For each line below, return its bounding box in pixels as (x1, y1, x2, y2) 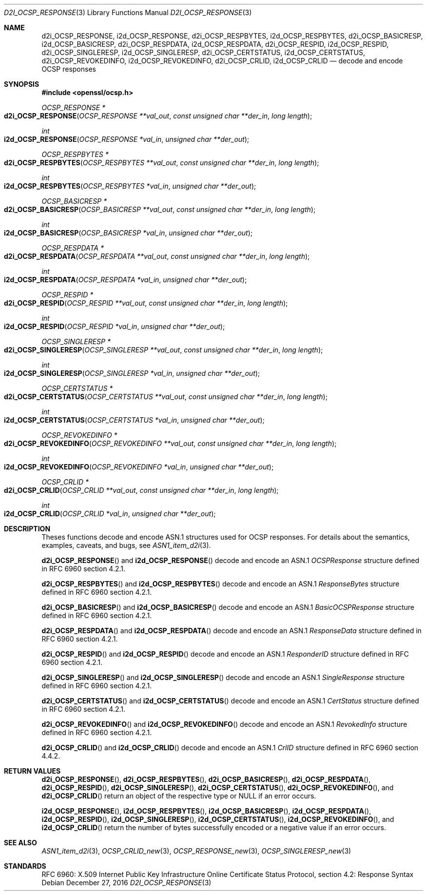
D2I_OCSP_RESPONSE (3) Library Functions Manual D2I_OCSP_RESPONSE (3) (4, 8, 252, 17)
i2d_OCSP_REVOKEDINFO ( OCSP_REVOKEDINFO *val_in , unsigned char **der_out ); (4, 463, 274, 471)
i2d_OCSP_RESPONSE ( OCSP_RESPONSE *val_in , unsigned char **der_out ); (4, 135, 250, 143)
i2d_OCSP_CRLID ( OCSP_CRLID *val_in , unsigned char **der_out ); (4, 509, 216, 518)
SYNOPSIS (4, 80, 39, 88)
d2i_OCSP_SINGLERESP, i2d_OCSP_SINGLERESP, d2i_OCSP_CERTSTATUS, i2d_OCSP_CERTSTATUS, (41, 48, 365, 57)
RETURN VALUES (4, 767, 61, 775)
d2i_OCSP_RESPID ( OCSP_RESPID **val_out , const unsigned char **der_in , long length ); (4, 299, 288, 307)
